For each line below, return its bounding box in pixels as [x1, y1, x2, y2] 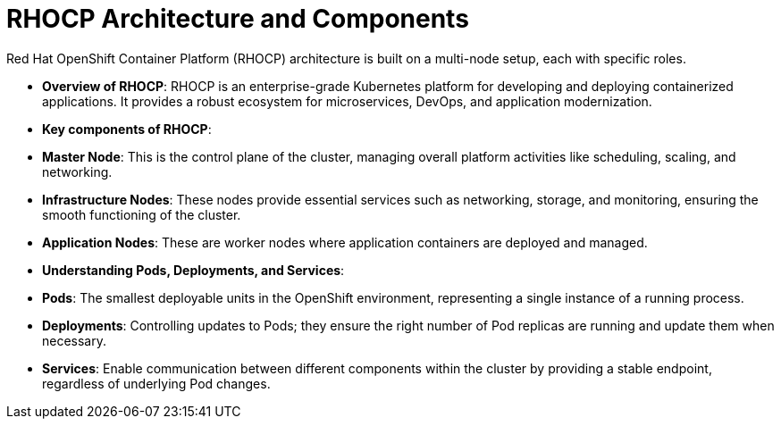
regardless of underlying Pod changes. [42, 375, 271, 391]
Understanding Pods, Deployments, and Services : [42, 262, 345, 278]
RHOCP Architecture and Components [6, 4, 469, 34]
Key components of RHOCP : [42, 121, 212, 137]
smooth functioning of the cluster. [42, 206, 241, 222]
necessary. [42, 332, 107, 348]
